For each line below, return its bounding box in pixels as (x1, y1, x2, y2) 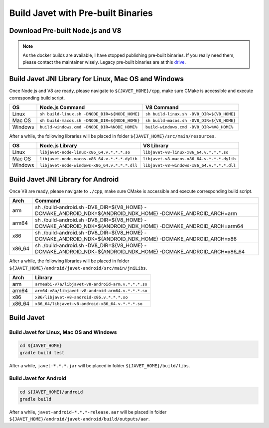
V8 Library (142, 142, 169, 149)
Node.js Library (39, 142, 77, 149)
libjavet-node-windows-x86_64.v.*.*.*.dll (39, 162, 138, 168)
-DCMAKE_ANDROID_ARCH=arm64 (159, 223, 244, 230)
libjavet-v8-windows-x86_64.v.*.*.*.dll (142, 162, 236, 168)
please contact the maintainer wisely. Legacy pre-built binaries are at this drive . (22, 59, 186, 65)
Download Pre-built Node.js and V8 (9, 26, 122, 35)
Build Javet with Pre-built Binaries (9, 7, 153, 18)
